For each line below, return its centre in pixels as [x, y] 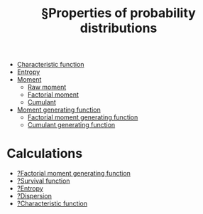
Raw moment [47, 87]
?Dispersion [34, 196]
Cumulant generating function [71, 125]
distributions [119, 28]
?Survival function [43, 181]
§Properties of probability [119, 13]
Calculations [45, 154]
